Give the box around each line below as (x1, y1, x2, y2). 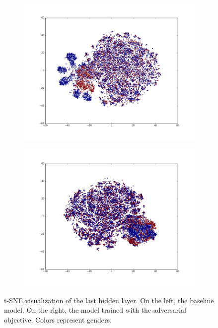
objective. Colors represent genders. (4, 314, 112, 325)
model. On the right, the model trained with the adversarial (4, 305, 186, 315)
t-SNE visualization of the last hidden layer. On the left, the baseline (4, 295, 214, 305)
